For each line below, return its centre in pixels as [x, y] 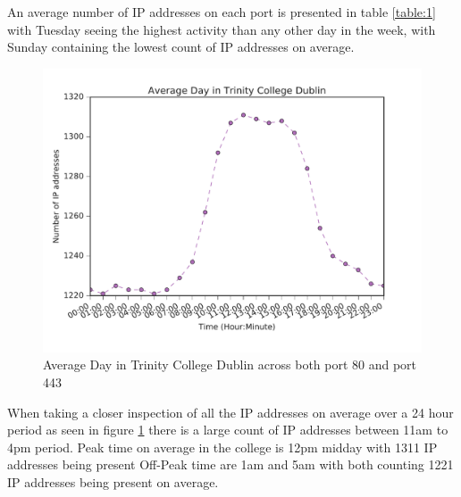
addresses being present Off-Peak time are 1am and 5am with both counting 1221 [230, 464]
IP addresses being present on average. [113, 481]
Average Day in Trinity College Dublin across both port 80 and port [230, 364]
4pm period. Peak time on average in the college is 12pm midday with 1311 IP [222, 447]
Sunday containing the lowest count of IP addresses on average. [181, 47]
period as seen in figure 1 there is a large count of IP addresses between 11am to [228, 430]
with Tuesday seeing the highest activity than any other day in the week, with [222, 29]
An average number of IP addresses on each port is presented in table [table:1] [222, 12]
